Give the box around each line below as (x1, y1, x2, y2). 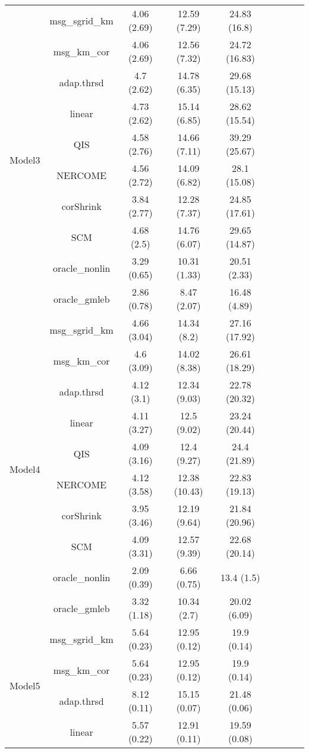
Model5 (10, 678, 40, 692)
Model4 (10, 462, 40, 476)
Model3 (10, 152, 40, 167)
